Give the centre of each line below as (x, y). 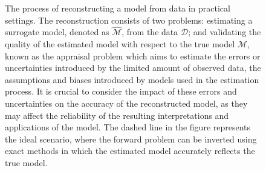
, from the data (150, 32)
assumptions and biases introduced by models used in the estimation (132, 79)
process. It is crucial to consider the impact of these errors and (121, 91)
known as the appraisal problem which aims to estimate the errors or (133, 55)
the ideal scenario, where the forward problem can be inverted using (131, 139)
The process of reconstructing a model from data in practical (118, 8)
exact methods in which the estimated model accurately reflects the (130, 151)
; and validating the (225, 32)
